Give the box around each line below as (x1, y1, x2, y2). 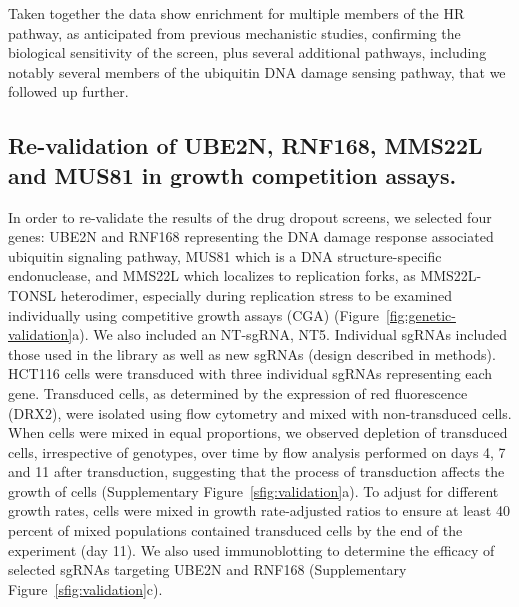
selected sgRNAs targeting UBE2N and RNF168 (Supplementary (8, 559, 407, 580)
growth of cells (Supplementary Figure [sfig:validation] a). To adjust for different (8, 480, 499, 501)
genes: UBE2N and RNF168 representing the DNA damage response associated (8, 226, 494, 247)
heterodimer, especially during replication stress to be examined (60, 284, 453, 305)
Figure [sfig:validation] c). (8, 578, 163, 599)
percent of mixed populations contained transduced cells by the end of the (8, 520, 463, 541)
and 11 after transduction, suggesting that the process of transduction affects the (8, 461, 505, 482)
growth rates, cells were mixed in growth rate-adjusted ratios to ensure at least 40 (8, 500, 510, 521)
